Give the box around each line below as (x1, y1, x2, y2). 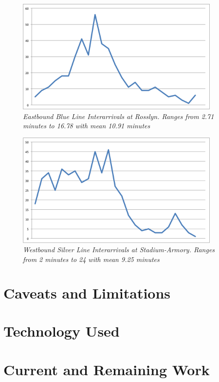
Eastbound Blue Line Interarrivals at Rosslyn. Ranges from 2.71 (23, 111, 214, 121)
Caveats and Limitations (3, 282, 171, 302)
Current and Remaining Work (3, 359, 210, 379)
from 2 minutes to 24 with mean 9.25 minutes (23, 254, 160, 264)
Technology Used (3, 321, 120, 341)
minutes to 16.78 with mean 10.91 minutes (23, 121, 150, 131)
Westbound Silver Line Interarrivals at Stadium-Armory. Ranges (23, 244, 215, 255)
